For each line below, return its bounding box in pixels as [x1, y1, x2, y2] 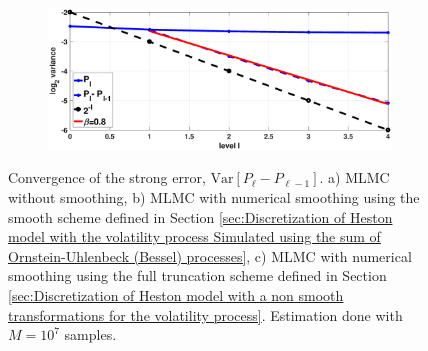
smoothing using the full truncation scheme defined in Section [8, 265, 387, 286]
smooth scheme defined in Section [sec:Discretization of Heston [8, 206, 393, 227]
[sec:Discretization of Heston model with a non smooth [8, 284, 344, 305]
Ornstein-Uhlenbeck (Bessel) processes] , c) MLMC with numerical [8, 245, 412, 266]
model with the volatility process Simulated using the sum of [8, 226, 381, 247]
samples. [64, 324, 117, 345]
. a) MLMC [319, 167, 390, 188]
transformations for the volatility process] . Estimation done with [8, 304, 403, 325]
